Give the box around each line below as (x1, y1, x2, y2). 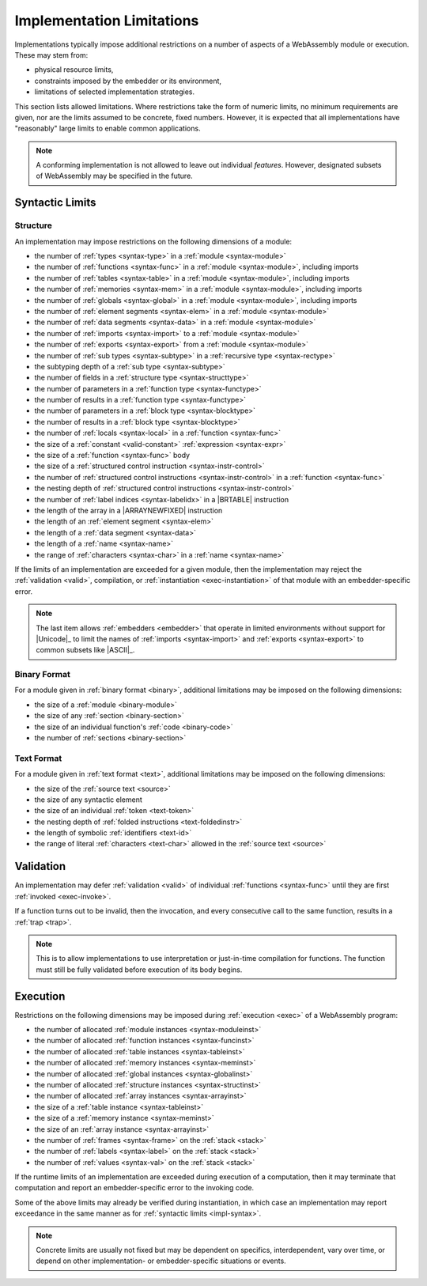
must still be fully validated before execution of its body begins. (36, 965, 243, 974)
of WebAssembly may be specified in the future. (36, 171, 193, 181)
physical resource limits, (34, 65, 114, 74)
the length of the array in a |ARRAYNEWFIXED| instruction (34, 505, 223, 515)
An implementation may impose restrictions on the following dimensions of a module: (14, 236, 293, 246)
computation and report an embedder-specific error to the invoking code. (14, 1183, 255, 1193)
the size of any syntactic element (34, 795, 142, 804)
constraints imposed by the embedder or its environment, (34, 76, 221, 85)
